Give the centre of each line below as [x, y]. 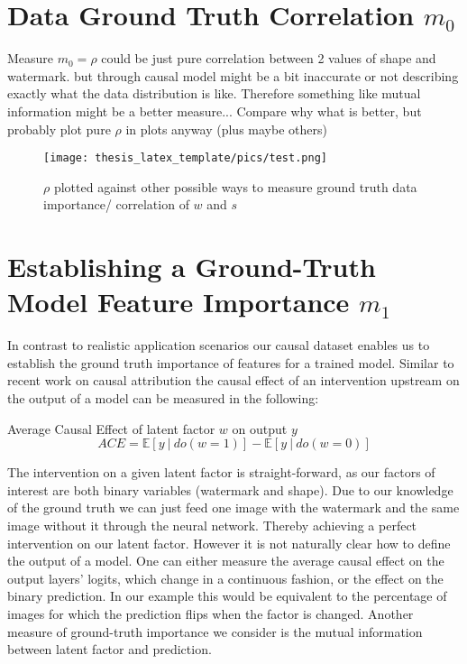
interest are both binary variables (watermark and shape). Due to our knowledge [230, 489]
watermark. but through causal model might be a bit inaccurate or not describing [233, 75]
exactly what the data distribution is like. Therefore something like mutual [214, 93]
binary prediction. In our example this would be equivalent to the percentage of [227, 596]
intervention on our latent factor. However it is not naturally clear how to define [229, 543]
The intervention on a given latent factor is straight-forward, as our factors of [221, 472]
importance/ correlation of [116, 204]
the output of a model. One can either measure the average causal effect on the [226, 561]
